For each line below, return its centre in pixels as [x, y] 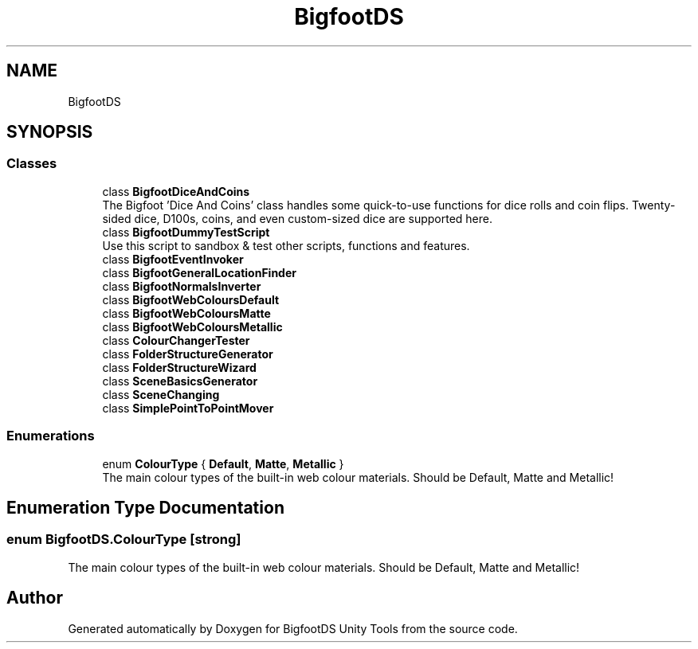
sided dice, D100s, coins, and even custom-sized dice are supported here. [297, 218]
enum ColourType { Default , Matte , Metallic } [223, 463]
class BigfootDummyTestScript [186, 232]
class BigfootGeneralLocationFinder [199, 272]
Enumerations [51, 436]
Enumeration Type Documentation [145, 507]
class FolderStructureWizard [179, 367]
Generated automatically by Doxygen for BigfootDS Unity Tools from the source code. [293, 628]
